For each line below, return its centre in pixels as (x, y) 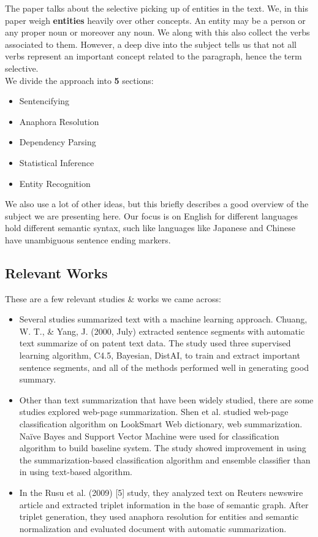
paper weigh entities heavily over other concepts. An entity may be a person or (155, 20)
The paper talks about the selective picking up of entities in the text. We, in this (157, 8)
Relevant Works (56, 272)
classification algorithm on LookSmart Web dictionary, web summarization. (161, 424)
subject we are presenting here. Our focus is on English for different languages (152, 215)
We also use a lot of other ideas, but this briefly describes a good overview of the (157, 204)
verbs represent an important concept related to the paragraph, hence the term (153, 56)
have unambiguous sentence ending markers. (88, 239)
